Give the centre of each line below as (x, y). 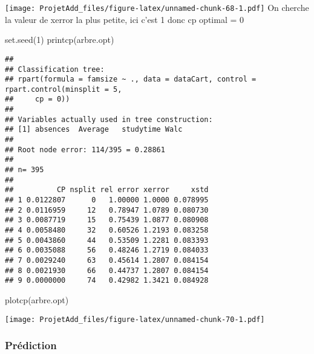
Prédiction (31, 345)
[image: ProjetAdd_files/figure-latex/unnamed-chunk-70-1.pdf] (135, 319)
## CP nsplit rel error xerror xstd (107, 190)
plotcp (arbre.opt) (37, 299)
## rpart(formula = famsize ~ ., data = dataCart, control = (131, 79)
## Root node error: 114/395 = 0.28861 (85, 150)
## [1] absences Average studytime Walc (94, 130)
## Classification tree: (55, 69)
